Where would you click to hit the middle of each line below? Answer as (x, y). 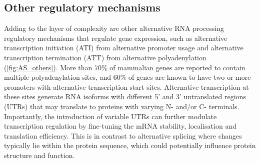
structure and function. (39, 155)
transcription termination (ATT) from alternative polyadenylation (105, 57)
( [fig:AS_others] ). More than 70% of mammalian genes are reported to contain (125, 67)
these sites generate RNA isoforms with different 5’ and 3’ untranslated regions (125, 96)
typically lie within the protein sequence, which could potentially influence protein (130, 145)
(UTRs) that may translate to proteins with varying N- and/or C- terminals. (122, 106)
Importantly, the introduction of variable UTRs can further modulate (110, 116)
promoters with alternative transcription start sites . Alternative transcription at (126, 86)
